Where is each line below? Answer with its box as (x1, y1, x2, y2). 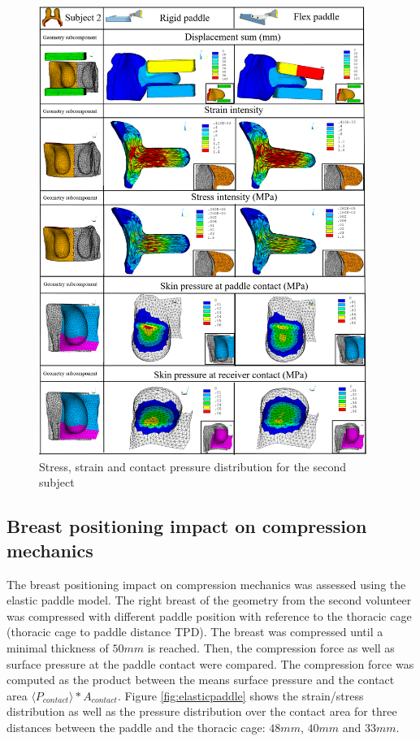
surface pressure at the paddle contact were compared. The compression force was (6, 655, 414, 672)
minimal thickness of (6, 639, 109, 656)
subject (39, 474, 75, 491)
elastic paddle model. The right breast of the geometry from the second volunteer (6, 591, 412, 609)
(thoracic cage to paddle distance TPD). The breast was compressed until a (6, 623, 383, 640)
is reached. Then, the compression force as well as (147, 639, 395, 656)
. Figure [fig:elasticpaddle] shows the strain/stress (117, 687, 364, 704)
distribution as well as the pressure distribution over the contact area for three (6, 703, 397, 720)
